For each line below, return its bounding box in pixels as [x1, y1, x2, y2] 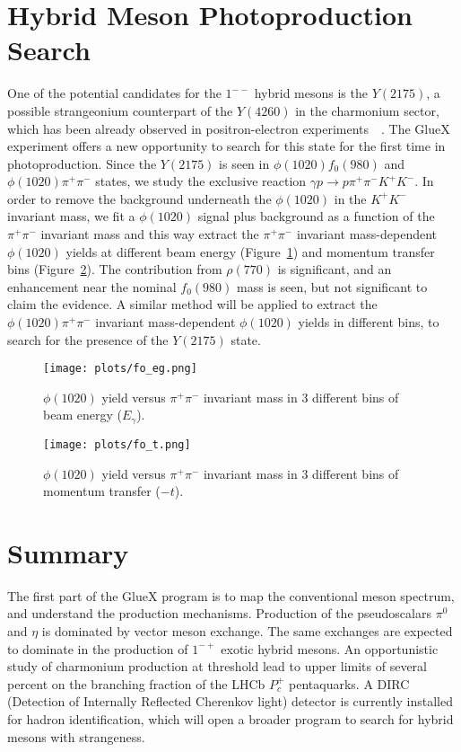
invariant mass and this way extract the [40, 225, 259, 243]
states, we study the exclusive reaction [95, 172, 307, 190]
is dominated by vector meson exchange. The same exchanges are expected [41, 622, 453, 641]
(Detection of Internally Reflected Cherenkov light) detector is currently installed [7, 692, 453, 711]
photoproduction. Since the [7, 154, 157, 173]
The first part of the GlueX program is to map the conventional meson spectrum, [7, 586, 455, 605]
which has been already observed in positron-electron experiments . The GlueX [7, 119, 450, 137]
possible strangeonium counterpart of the [7, 101, 233, 119]
